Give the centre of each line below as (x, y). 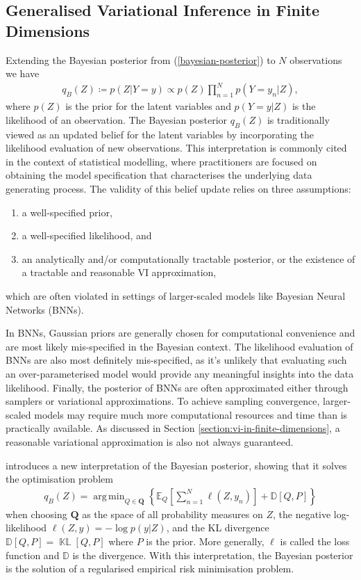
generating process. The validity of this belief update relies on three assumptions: (178, 189)
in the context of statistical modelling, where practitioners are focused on (161, 161)
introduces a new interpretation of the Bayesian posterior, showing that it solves (176, 465)
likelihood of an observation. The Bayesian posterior (117, 119)
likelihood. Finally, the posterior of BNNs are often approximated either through (177, 387)
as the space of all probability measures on (173, 514)
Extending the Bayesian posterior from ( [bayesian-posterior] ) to (141, 59)
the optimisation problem (59, 479)
